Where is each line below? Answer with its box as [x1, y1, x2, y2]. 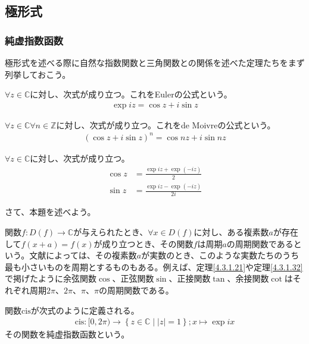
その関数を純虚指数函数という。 [5, 328, 130, 340]
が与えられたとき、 [73, 225, 148, 238]
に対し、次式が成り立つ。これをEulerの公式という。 [30, 88, 232, 100]
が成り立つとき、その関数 [93, 237, 193, 250]
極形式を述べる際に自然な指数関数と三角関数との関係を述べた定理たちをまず [5, 56, 305, 68]
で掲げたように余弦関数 [5, 272, 96, 285]
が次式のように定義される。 [30, 304, 139, 316]
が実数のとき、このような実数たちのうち [141, 249, 299, 261]
